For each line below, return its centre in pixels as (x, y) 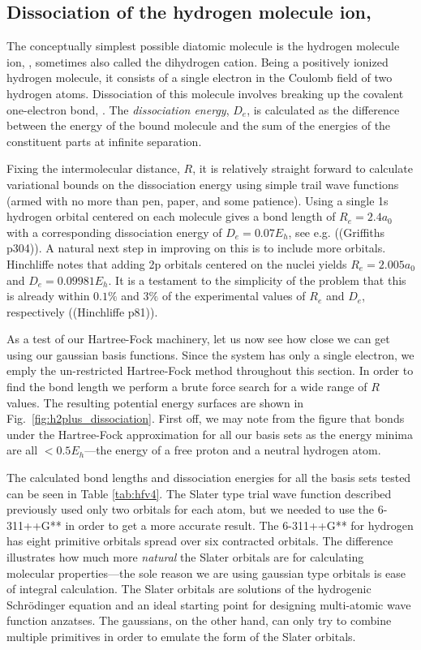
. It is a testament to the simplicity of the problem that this (257, 280)
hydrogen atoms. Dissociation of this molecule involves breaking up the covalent (205, 93)
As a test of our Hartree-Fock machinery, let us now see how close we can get (198, 339)
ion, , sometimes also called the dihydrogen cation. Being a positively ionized (198, 61)
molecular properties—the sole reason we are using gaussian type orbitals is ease (206, 573)
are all (22, 450)
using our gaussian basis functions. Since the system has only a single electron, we (210, 354)
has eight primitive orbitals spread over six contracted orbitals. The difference (200, 541)
